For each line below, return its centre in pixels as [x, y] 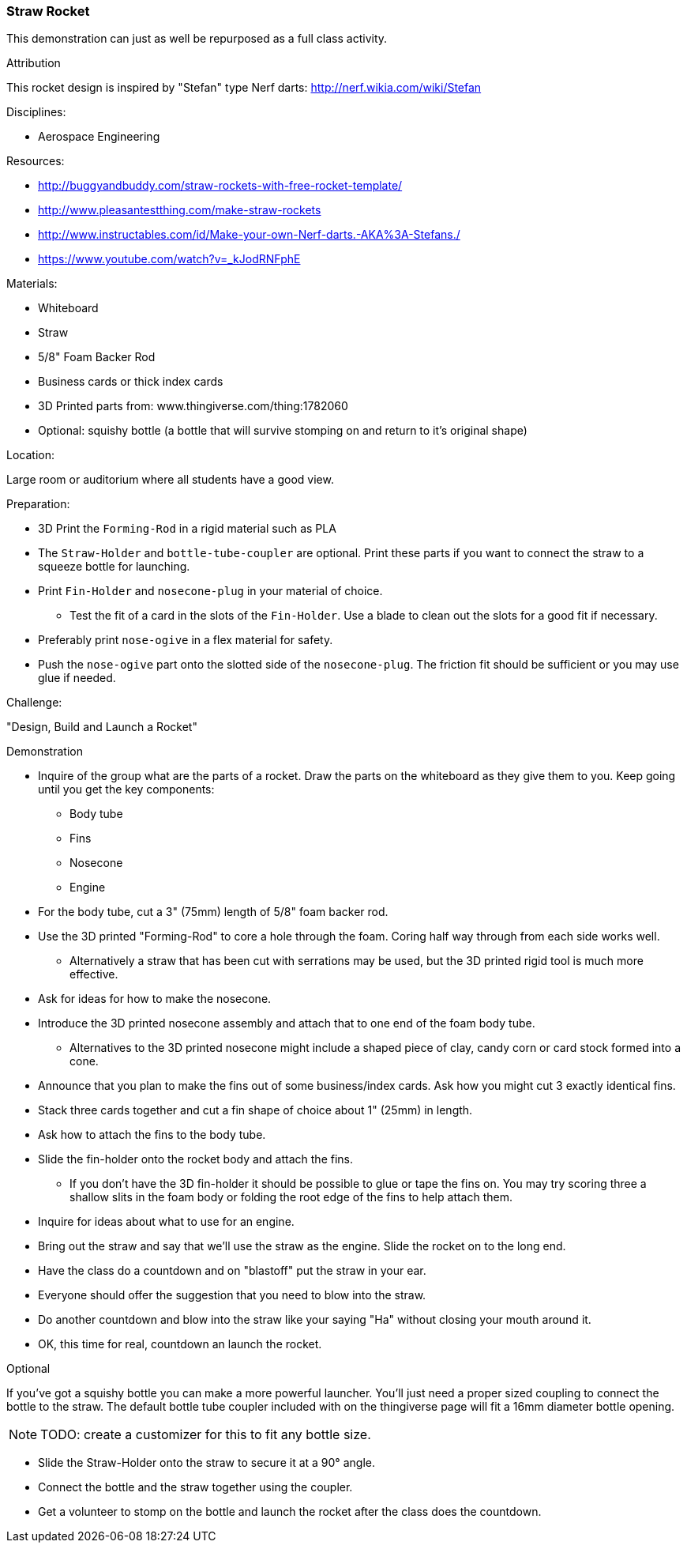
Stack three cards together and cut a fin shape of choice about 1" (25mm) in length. [255, 1110]
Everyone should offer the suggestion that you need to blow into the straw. [232, 1295]
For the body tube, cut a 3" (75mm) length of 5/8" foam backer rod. [213, 912]
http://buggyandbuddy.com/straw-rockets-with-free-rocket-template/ [220, 186]
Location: [30, 455]
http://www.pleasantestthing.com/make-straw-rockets [180, 210]
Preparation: [38, 504]
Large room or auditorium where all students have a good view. [170, 480]
